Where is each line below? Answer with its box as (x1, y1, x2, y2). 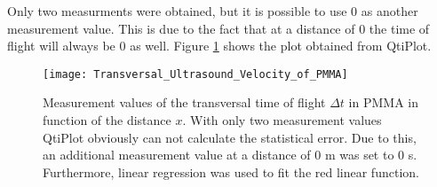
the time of (369, 19, 430, 37)
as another (361, 2, 418, 19)
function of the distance (43, 111, 171, 129)
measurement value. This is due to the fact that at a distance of (7, 19, 355, 37)
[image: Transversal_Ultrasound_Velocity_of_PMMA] (43, 67, 348, 81)
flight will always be (7, 36, 115, 55)
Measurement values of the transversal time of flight (43, 93, 326, 112)
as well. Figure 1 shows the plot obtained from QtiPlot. (130, 36, 432, 55)
